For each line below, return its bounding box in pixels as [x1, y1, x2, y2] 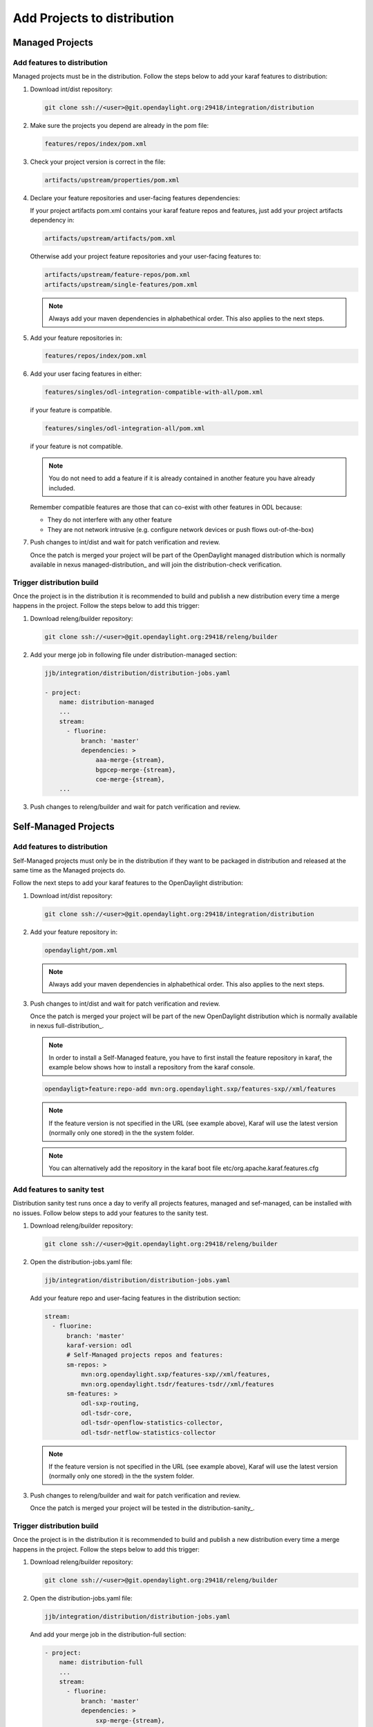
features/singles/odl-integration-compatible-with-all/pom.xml [44, 388, 264, 397]
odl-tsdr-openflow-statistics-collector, [80, 1419, 224, 1427]
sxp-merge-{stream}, [95, 1717, 165, 1724]
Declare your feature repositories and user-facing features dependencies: [30, 193, 240, 202]
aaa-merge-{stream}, [95, 756, 165, 764]
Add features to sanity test [12, 1185, 104, 1194]
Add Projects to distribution [12, 10, 174, 26]
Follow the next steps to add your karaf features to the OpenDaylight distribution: [12, 879, 243, 887]
